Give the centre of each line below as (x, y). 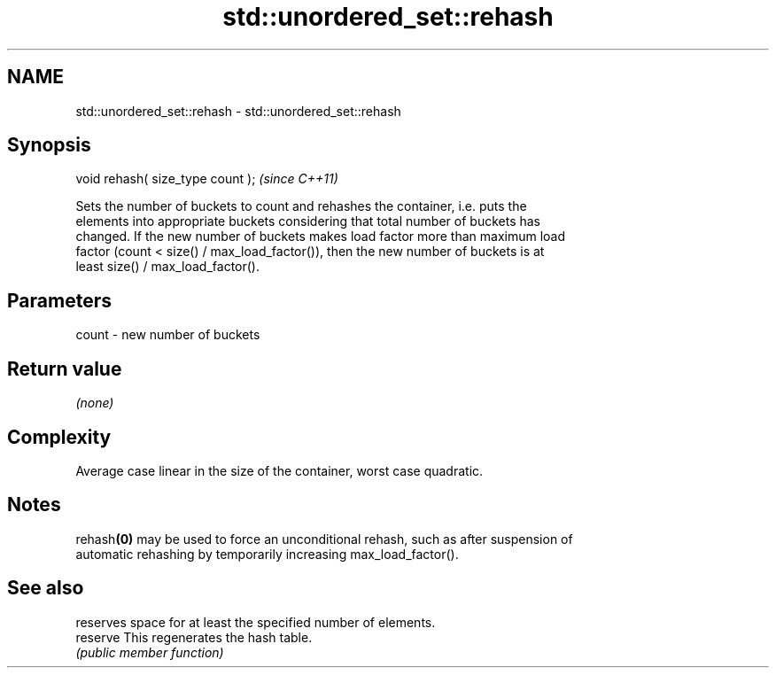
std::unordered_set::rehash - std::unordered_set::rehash (238, 111)
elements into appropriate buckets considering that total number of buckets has (308, 221)
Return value (65, 369)
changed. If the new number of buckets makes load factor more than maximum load (321, 237)
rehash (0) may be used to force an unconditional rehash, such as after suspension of (324, 539)
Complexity (59, 437)
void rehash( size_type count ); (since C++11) (207, 179)
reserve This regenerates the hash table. (194, 637)
